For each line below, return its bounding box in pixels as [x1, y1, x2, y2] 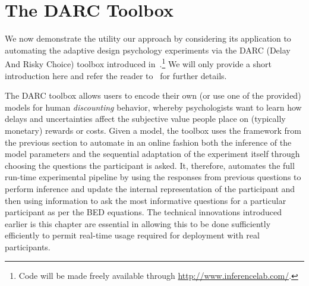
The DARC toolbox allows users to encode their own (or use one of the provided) [5, 89, 301, 102]
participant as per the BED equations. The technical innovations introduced [5, 206, 282, 218]
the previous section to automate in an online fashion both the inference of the [5, 136, 292, 148]
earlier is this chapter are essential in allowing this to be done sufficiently [5, 217, 271, 230]
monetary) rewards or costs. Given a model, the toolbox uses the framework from [5, 124, 301, 136]
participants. [5, 240, 51, 253]
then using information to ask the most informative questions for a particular [5, 194, 286, 206]
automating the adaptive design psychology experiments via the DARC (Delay [5, 43, 291, 56]
